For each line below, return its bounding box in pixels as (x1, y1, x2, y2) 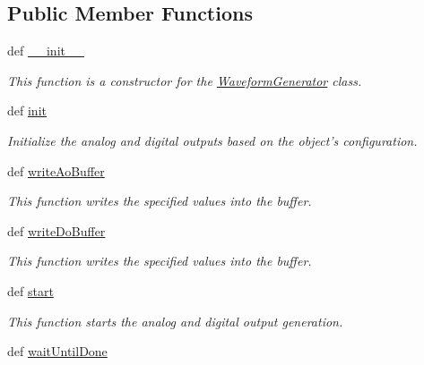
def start (7, 281, 54, 300)
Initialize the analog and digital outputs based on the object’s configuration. (7, 131, 418, 149)
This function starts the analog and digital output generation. (7, 311, 343, 330)
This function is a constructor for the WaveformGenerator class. (7, 71, 362, 89)
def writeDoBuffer (7, 221, 106, 240)
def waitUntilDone (7, 342, 108, 361)
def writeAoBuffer (7, 161, 105, 180)
